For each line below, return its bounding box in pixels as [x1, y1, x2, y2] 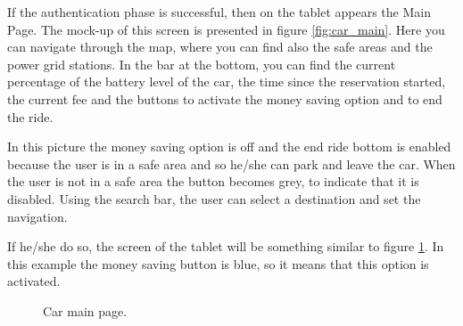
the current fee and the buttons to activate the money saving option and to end [7, 89, 442, 108]
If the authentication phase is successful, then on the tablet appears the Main [7, 3, 431, 20]
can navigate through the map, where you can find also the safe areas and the [7, 37, 433, 56]
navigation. [7, 207, 68, 225]
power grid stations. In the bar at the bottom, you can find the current [7, 54, 396, 73]
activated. [7, 272, 61, 290]
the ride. [7, 107, 54, 126]
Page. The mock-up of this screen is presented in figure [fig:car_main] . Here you [7, 20, 445, 38]
